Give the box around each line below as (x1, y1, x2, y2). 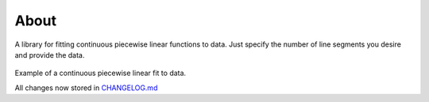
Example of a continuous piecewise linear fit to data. (14, 68, 187, 78)
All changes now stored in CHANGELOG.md (14, 83, 158, 93)
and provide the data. (14, 50, 85, 59)
